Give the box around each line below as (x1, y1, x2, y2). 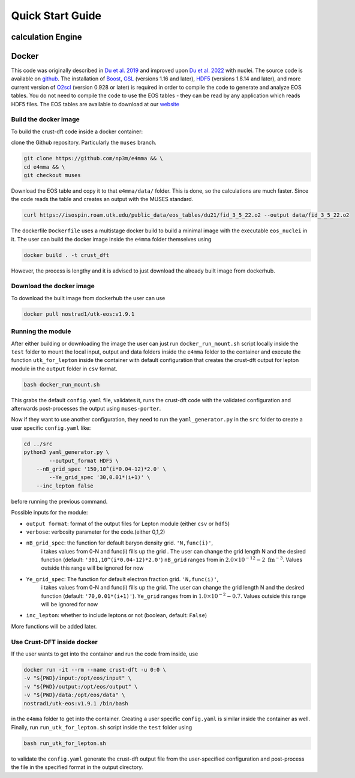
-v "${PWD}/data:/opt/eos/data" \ (23, 692, 125, 699)
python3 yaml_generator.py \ (23, 449, 110, 456)
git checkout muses (23, 172, 81, 178)
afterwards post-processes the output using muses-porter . (11, 405, 161, 412)
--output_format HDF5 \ (49, 457, 119, 464)
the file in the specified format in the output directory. (11, 764, 143, 771)
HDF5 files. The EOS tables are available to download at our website (11, 100, 180, 107)
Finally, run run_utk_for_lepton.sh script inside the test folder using (11, 723, 192, 731)
